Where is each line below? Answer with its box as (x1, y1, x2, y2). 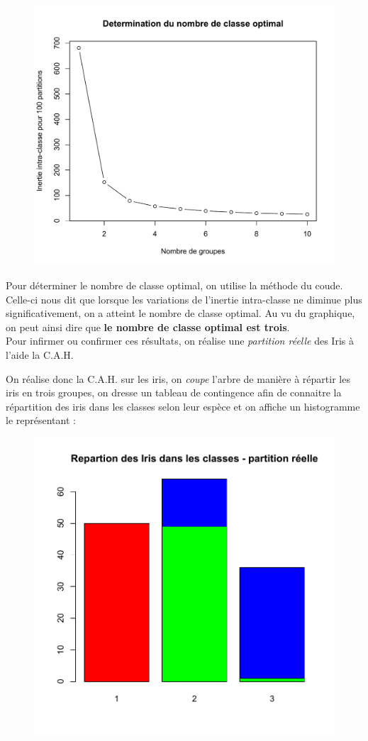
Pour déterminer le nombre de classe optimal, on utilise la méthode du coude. (6, 278, 343, 293)
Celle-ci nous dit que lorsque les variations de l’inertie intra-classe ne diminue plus (6, 291, 362, 306)
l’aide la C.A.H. (6, 347, 74, 362)
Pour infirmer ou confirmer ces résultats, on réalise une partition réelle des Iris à (6, 333, 354, 348)
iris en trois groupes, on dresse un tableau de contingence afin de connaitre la (6, 385, 342, 400)
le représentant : (6, 413, 76, 428)
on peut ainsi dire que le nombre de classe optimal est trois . (6, 319, 290, 334)
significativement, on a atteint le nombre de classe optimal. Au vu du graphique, (6, 306, 355, 321)
